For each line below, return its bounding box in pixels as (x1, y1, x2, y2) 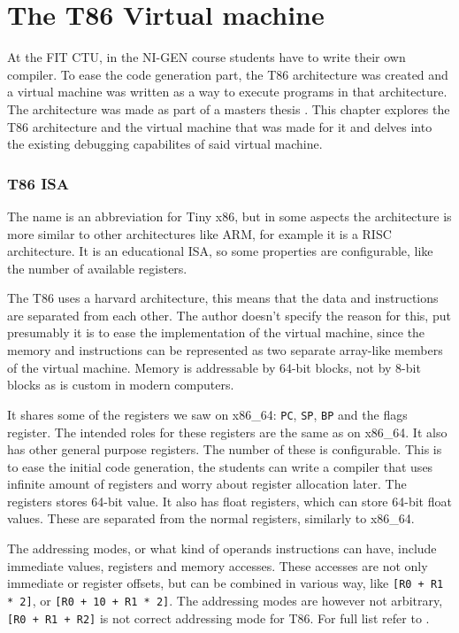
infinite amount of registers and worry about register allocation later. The (7, 475, 407, 493)
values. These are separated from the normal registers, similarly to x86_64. (7, 509, 415, 528)
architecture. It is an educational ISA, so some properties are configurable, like (7, 242, 433, 260)
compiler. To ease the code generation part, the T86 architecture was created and (7, 65, 448, 83)
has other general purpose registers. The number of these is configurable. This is (7, 440, 442, 459)
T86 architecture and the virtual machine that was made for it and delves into (7, 117, 432, 135)
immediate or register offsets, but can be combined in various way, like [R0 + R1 (7, 574, 444, 592)
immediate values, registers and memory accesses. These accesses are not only (7, 556, 428, 575)
